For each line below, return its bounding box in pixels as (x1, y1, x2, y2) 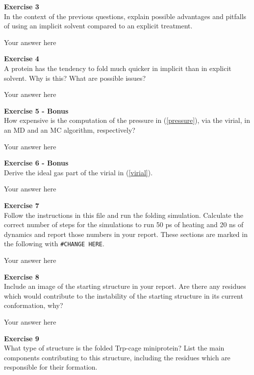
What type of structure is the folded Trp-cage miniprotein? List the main (4, 343, 225, 353)
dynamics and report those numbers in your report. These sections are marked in (4, 229, 248, 239)
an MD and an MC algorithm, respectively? (4, 124, 135, 135)
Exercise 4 (4, 53, 39, 64)
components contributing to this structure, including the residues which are (4, 352, 230, 362)
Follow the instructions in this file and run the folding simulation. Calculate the (4, 210, 243, 220)
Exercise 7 (4, 200, 39, 210)
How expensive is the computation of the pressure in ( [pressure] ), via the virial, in (4, 115, 250, 125)
